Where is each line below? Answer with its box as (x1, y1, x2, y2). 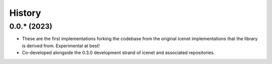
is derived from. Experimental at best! (22, 43, 100, 49)
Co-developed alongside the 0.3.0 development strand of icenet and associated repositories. (22, 50, 215, 56)
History (9, 7, 41, 18)
